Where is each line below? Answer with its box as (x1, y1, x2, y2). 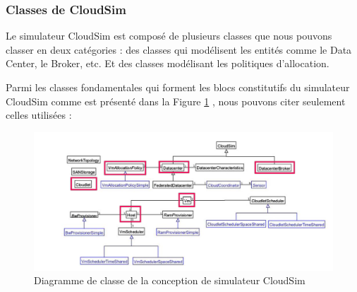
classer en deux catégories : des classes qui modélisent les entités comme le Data (6, 42, 352, 57)
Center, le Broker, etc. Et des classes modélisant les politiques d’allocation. (6, 56, 329, 71)
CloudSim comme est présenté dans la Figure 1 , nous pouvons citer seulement (6, 93, 346, 108)
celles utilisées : (6, 107, 72, 122)
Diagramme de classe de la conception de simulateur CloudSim (34, 273, 305, 288)
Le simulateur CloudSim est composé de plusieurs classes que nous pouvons (6, 28, 332, 43)
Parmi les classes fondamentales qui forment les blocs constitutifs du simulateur (6, 80, 350, 94)
